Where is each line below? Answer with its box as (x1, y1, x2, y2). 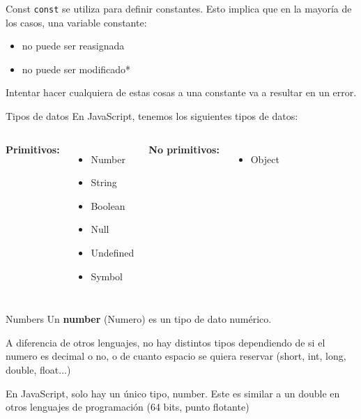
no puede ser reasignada (22, 38, 125, 53)
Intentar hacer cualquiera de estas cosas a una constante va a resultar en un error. (6, 85, 357, 100)
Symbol (91, 268, 123, 283)
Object (250, 151, 279, 166)
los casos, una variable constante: (6, 15, 147, 29)
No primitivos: (148, 142, 220, 156)
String (91, 175, 117, 190)
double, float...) (6, 362, 71, 376)
